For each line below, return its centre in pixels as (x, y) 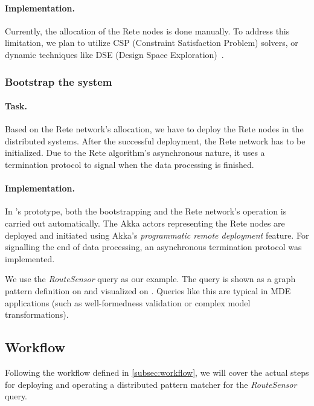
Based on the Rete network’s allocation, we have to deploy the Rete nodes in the (154, 129)
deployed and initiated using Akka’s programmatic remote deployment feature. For (157, 235)
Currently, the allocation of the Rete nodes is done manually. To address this (147, 31)
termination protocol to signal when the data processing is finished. (130, 164)
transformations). (37, 314)
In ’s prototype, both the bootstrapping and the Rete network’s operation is (146, 211)
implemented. (30, 258)
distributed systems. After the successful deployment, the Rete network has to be (155, 140)
